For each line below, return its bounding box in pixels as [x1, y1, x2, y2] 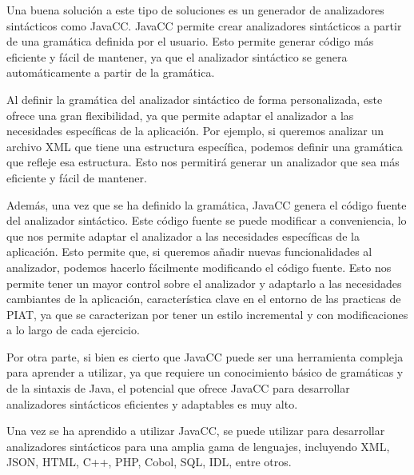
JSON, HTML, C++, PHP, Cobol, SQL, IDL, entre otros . [6, 453, 292, 470]
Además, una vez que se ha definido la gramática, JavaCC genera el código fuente [6, 196, 407, 213]
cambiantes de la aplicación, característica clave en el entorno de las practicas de [6, 290, 401, 307]
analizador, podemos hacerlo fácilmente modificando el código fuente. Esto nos [6, 258, 392, 275]
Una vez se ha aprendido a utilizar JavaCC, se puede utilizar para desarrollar [6, 422, 385, 439]
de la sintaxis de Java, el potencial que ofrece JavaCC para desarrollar [6, 380, 350, 397]
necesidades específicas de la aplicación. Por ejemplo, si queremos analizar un [6, 122, 384, 139]
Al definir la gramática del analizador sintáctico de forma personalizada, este [6, 90, 383, 107]
